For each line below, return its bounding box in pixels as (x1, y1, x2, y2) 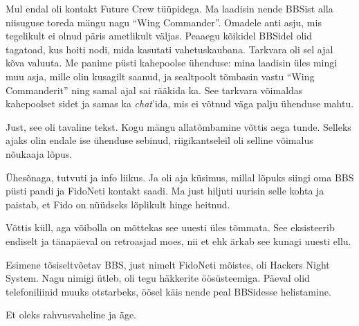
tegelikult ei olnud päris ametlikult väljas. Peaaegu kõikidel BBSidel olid (6, 28, 312, 43)
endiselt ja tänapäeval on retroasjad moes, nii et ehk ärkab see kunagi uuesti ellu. (6, 233, 351, 248)
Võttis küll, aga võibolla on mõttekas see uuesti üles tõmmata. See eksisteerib (6, 220, 335, 235)
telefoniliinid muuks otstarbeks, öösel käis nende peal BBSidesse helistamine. (6, 284, 331, 298)
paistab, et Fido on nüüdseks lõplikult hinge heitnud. (6, 197, 230, 211)
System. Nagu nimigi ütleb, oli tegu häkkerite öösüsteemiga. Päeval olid (6, 271, 310, 285)
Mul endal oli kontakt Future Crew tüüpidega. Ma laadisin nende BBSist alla (6, 1, 333, 15)
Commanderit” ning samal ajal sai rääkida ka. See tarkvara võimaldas (6, 82, 303, 97)
